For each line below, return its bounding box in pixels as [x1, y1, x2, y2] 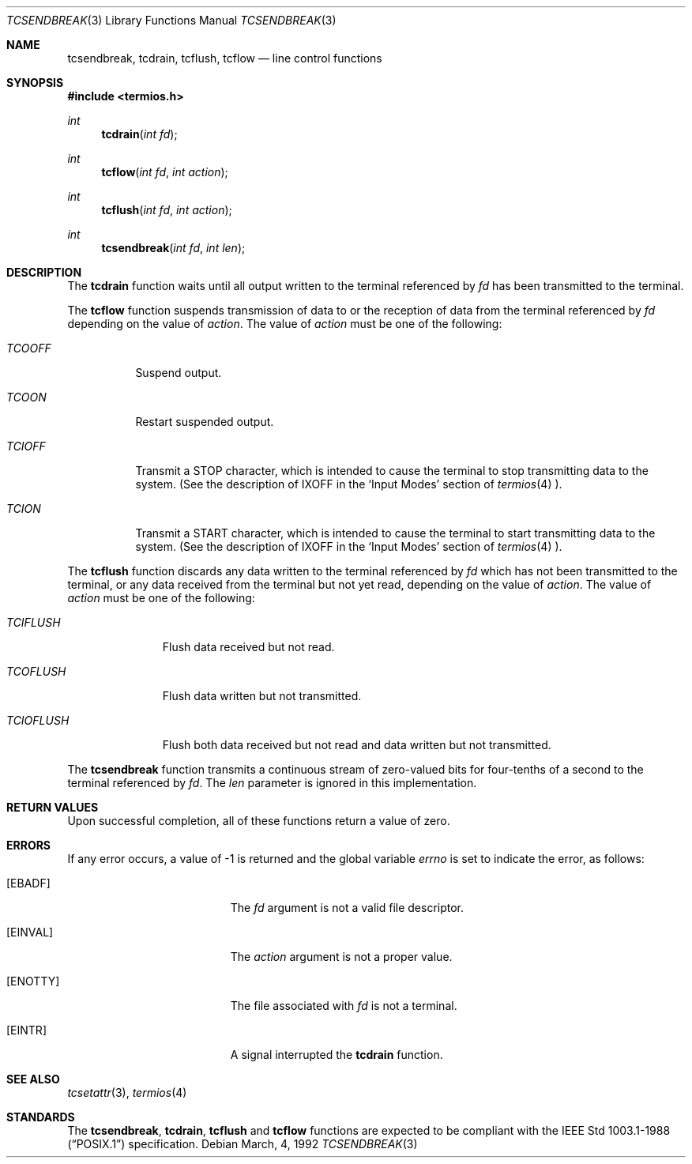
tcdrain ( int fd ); [101, 127, 178, 141]
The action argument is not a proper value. [230, 950, 453, 963]
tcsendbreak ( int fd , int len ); [101, 241, 246, 254]
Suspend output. [135, 366, 222, 379]
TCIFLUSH [6, 616, 61, 629]
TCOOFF [6, 341, 51, 355]
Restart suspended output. [135, 415, 274, 428]
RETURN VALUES [6, 800, 99, 814]
